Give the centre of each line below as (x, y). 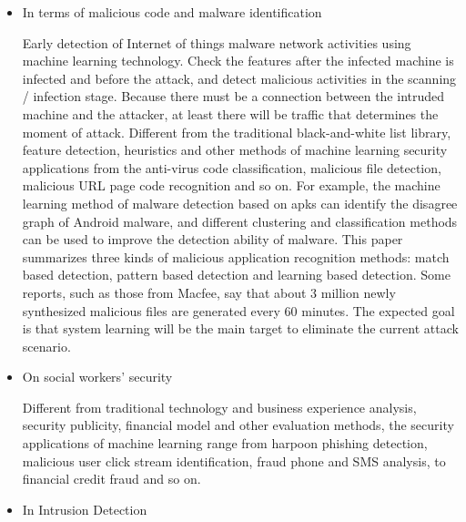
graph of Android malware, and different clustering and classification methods (240, 221)
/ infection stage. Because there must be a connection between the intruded (233, 96)
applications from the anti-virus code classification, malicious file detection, (232, 167)
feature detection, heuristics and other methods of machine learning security (235, 150)
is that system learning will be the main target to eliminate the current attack (240, 328)
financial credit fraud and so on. (111, 479)
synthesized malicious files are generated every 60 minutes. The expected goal (238, 310)
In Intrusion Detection (85, 509)
